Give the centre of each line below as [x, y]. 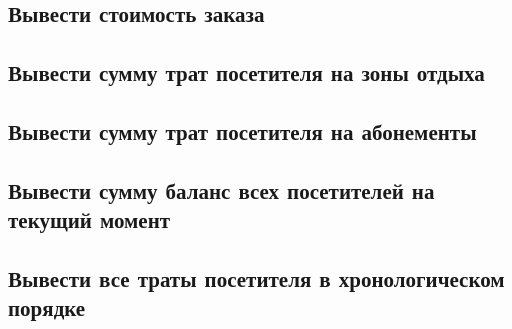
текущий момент [89, 219]
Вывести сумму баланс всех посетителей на [221, 189]
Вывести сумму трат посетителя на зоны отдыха [246, 72]
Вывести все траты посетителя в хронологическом [256, 277]
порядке [47, 307]
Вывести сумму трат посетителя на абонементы [242, 130]
